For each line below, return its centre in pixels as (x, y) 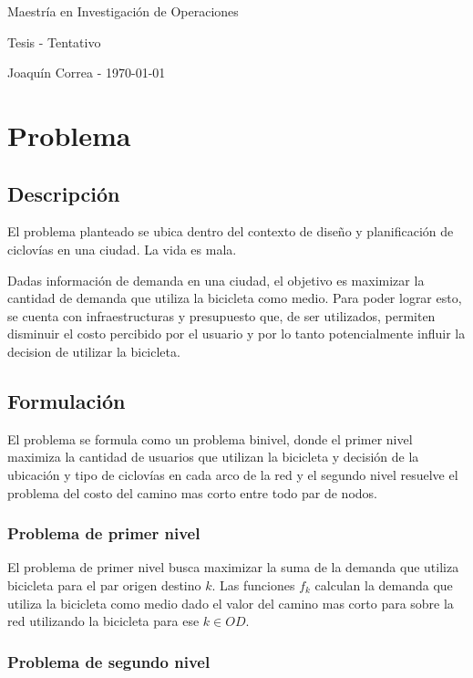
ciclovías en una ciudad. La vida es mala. (122, 249)
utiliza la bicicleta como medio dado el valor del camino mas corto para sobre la (231, 603)
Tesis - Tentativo (54, 42)
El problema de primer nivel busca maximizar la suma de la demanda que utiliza (233, 567)
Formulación (67, 400)
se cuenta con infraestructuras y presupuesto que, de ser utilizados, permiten (221, 315)
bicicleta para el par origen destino (104, 584)
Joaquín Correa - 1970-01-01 (87, 73)
